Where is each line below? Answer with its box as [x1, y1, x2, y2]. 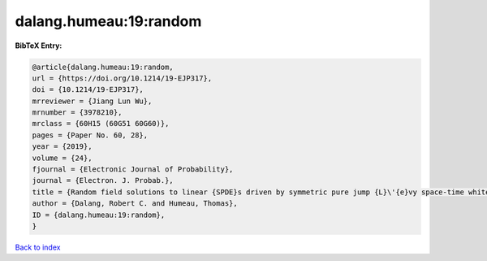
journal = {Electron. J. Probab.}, [32, 176, 174, 185]
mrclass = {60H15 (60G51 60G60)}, [32, 119, 170, 128]
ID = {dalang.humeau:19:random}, [32, 210, 166, 220]
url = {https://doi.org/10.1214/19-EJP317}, [32, 73, 213, 83]
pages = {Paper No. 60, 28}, [32, 130, 149, 140]
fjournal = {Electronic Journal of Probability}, [32, 165, 234, 174]
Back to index [15, 242, 61, 252]
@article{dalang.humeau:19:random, [32, 62, 174, 72]
